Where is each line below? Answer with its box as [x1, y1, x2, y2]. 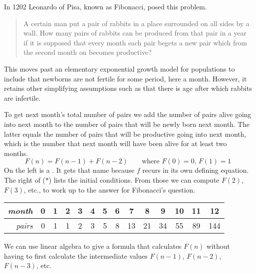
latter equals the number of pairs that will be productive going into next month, [4, 128, 246, 139]
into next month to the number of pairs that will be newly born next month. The [4, 118, 250, 129]
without [206, 241, 230, 251]
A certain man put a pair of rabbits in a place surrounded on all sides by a [23, 18, 250, 28]
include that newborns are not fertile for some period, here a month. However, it [4, 73, 247, 83]
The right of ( [4, 174, 46, 185]
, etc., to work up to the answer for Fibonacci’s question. [24, 184, 195, 195]
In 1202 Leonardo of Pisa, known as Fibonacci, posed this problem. [4, 1, 207, 11]
